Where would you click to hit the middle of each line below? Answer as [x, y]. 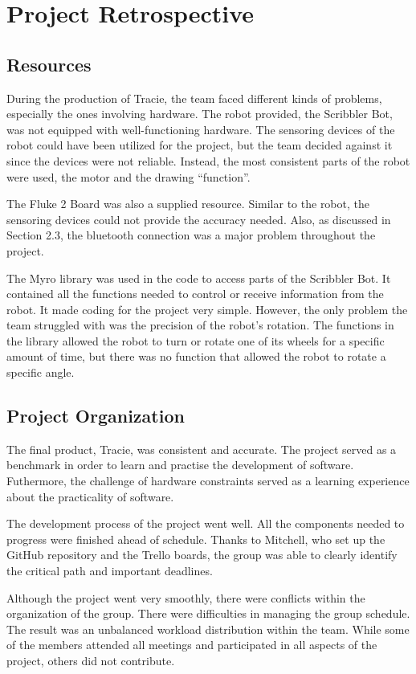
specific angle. [41, 372]
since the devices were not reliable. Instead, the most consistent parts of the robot [208, 160]
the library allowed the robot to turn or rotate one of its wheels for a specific [196, 340]
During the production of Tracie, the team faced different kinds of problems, [194, 98]
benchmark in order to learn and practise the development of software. [180, 465]
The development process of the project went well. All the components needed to [206, 523]
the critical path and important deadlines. [110, 571]
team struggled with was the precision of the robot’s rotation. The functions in [200, 325]
